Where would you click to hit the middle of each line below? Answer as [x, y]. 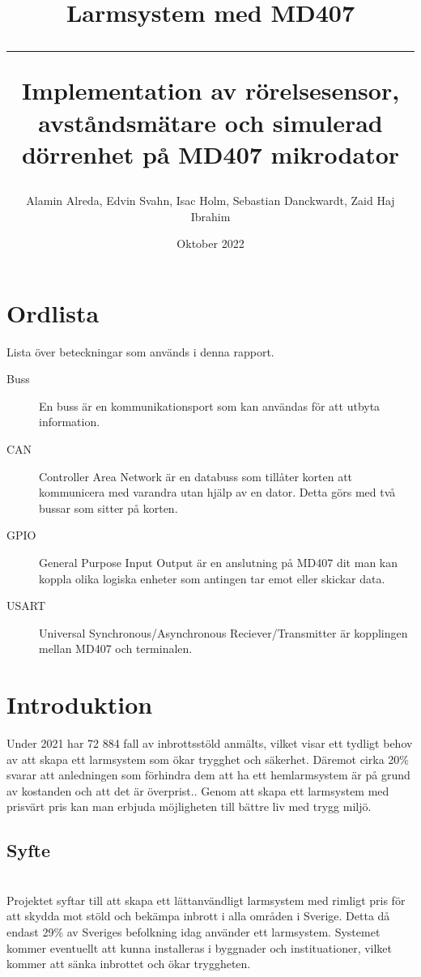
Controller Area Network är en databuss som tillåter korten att [196, 476]
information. [70, 422]
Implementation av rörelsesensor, [210, 90]
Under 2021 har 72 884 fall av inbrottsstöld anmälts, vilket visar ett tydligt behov [210, 743]
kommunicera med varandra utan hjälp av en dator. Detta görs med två [217, 492]
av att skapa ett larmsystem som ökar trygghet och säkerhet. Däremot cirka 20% [208, 759]
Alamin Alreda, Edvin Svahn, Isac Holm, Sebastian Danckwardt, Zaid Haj [210, 200]
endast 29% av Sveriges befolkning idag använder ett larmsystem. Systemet [193, 932]
